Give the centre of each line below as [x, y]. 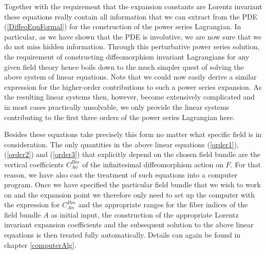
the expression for [32, 204]
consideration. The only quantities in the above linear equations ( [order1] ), [121, 144]
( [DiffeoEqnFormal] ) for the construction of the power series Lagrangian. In [123, 26]
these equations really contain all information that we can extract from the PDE [131, 16]
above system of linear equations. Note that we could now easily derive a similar [130, 77]
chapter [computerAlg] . [40, 245]
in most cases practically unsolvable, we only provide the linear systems [117, 106]
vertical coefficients [34, 164]
